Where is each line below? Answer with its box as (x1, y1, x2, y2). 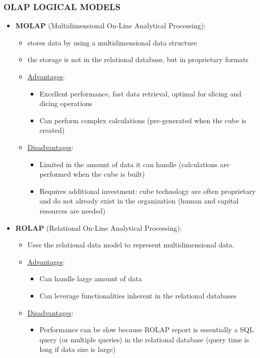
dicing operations (39, 98, 93, 109)
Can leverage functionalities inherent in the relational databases (39, 290, 237, 300)
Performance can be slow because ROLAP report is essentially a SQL (39, 324, 254, 335)
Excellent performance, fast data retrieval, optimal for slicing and (39, 88, 242, 98)
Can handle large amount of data (39, 273, 142, 284)
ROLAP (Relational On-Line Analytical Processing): (15, 222, 182, 233)
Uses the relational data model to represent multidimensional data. (27, 239, 234, 250)
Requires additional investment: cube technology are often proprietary (39, 185, 256, 196)
